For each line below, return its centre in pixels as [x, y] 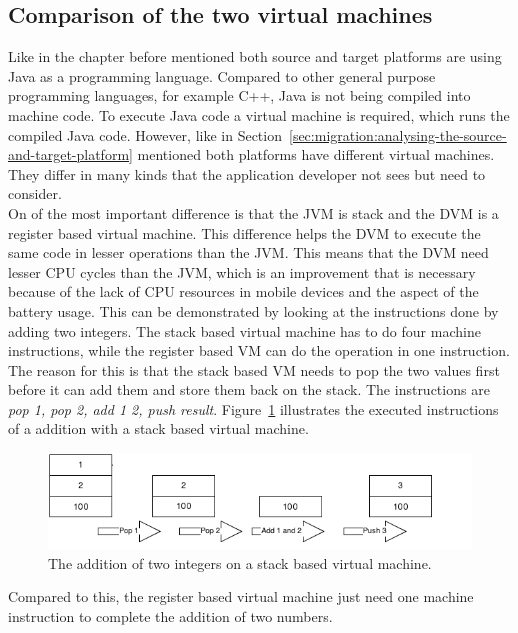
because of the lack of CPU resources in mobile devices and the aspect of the [243, 291]
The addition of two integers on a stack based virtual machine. [240, 562]
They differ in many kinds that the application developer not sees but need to [247, 173]
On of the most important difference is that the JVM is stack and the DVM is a [253, 212]
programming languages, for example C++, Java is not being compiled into [239, 95]
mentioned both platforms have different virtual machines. [316, 154]
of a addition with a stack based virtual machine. [158, 428]
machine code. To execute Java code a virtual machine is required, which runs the [259, 114]
